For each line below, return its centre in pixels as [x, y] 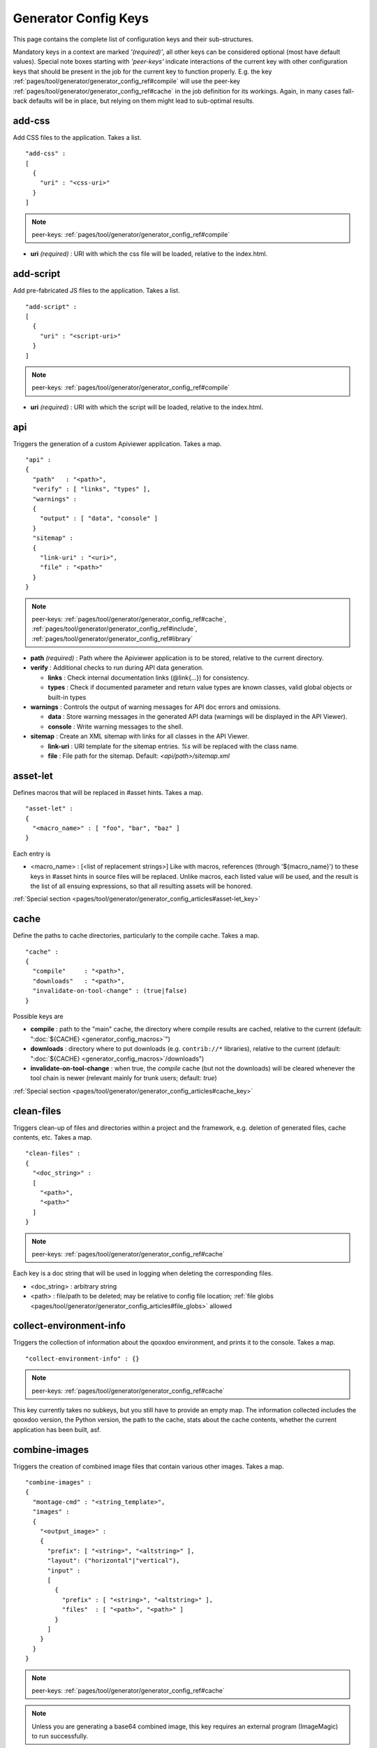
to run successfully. [60, 1736]
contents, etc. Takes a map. [53, 1138]
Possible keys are [38, 1017]
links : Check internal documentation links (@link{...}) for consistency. [148, 678]
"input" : [64, 1570]
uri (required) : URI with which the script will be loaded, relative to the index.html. [147, 407]
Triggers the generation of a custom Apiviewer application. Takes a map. [117, 443]
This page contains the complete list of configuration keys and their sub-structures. [133, 39]
